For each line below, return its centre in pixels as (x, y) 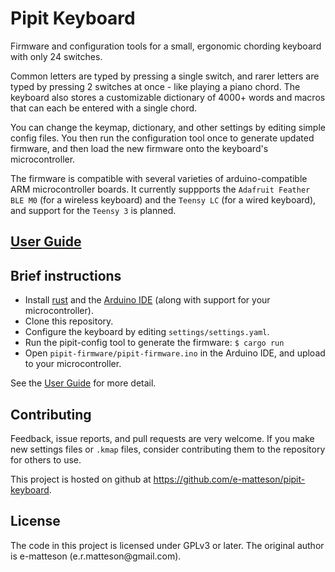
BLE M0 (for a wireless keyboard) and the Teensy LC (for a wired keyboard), (163, 199)
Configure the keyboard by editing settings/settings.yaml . (147, 332)
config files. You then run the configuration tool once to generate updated (162, 138)
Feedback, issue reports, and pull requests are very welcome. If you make (162, 438)
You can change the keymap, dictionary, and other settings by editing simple (168, 127)
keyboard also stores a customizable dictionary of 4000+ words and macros (168, 97)
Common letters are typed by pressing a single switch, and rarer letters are (165, 76)
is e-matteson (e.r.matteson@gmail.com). (96, 556)
